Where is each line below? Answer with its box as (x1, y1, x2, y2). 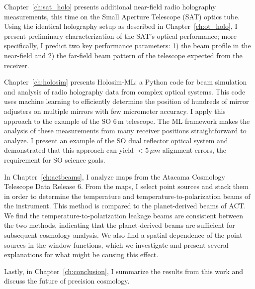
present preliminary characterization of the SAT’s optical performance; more (4, 30, 237, 41)
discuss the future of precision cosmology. (4, 276, 130, 286)
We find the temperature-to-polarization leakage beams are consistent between (4, 210, 244, 220)
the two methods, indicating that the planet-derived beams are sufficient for (4, 220, 235, 230)
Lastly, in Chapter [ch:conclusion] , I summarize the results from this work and (4, 266, 244, 276)
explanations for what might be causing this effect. (4, 249, 159, 260)
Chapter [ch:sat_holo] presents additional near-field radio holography (4, 1, 216, 11)
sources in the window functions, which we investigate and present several (4, 239, 229, 250)
